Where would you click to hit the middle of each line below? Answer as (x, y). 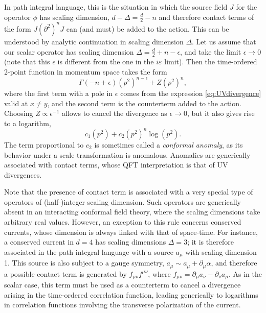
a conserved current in (39, 242)
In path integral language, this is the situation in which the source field (116, 7)
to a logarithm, (28, 123)
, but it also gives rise (221, 113)
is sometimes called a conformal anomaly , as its (169, 144)
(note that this (27, 62)
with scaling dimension (221, 251)
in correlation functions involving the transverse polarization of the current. (123, 305)
